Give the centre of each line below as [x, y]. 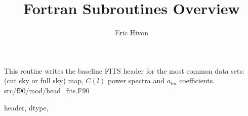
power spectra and [136, 80]
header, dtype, [26, 107]
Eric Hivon [132, 33]
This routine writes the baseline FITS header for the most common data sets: [124, 70]
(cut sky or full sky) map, [44, 80]
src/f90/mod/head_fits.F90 [47, 90]
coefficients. [197, 80]
